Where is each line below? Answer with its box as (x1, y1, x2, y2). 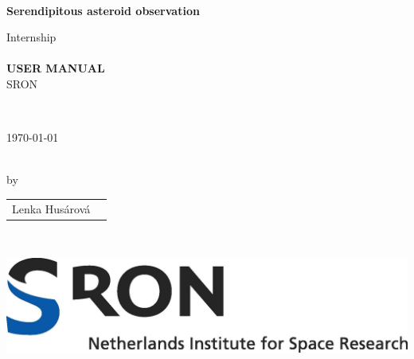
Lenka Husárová (12, 200, 91, 217)
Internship (6, 29, 57, 45)
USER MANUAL (6, 60, 105, 76)
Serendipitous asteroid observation (6, 2, 200, 18)
